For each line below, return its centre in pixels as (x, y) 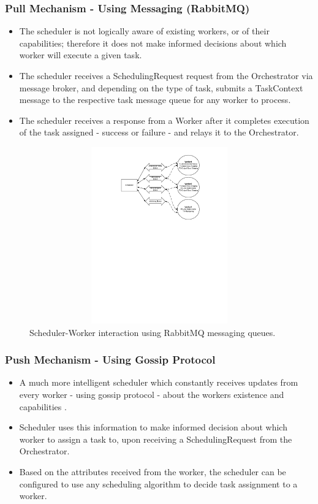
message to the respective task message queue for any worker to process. (155, 100)
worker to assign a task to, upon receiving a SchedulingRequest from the (156, 439)
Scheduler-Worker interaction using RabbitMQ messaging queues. (153, 332)
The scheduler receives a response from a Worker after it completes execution (164, 120)
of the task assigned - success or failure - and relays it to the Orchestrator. (159, 132)
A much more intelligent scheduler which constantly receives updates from (159, 382)
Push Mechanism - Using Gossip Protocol (110, 360)
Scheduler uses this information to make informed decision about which (153, 427)
